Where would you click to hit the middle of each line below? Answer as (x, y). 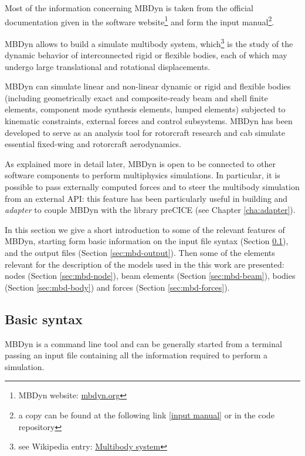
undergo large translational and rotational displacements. (108, 66)
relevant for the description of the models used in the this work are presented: (145, 264)
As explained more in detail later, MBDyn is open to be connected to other (140, 163)
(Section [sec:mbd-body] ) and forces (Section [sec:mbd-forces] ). (117, 287)
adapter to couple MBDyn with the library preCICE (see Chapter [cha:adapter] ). (150, 210)
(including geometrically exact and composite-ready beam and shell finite (136, 97)
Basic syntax (44, 319)
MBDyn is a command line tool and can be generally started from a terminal (143, 343)
